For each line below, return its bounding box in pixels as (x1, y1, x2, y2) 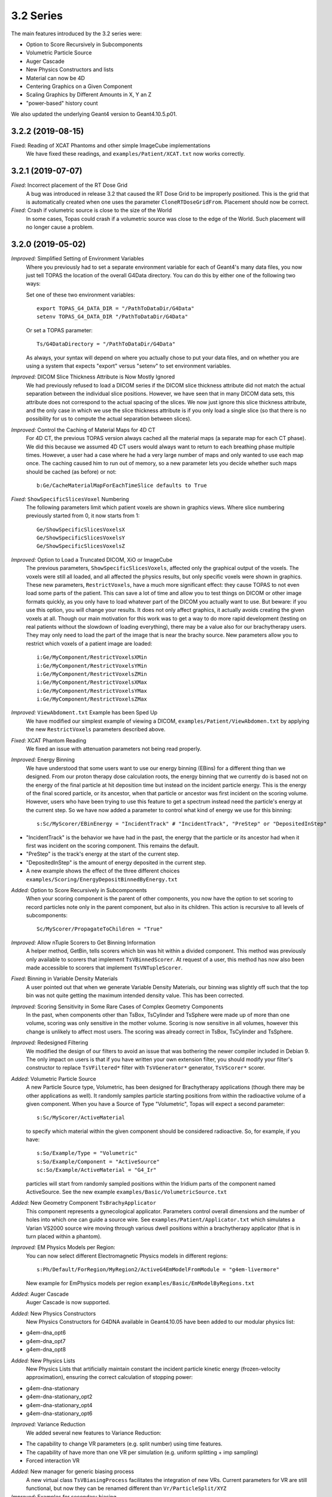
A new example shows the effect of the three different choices (26, 867, 180, 874)
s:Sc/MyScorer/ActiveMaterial (36, 1114, 126, 1121)
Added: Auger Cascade (11, 1290, 69, 1298)
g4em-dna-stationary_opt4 (26, 1401, 93, 1408)
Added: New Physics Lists (11, 1357, 75, 1364)
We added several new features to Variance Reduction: (26, 1429, 162, 1437)
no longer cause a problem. (26, 223, 94, 231)
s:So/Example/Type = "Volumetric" (36, 1150, 138, 1157)
